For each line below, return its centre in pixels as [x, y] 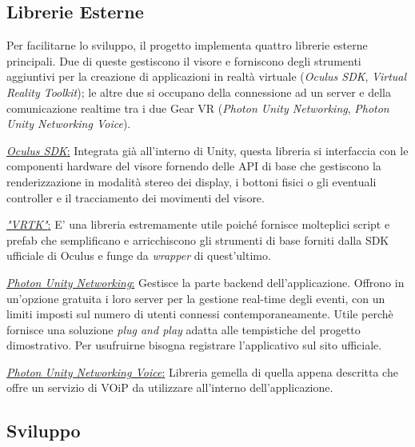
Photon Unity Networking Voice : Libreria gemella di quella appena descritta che [202, 371]
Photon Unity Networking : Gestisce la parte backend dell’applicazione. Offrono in [206, 282]
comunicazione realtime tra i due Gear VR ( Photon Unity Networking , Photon [198, 108]
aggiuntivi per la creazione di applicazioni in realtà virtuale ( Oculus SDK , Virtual [207, 76]
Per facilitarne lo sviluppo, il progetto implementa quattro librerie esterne [187, 45]
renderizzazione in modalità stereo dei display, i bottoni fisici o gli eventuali [192, 181]
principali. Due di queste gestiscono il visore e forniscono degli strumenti [184, 60]
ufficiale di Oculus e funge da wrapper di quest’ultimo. [139, 255]
